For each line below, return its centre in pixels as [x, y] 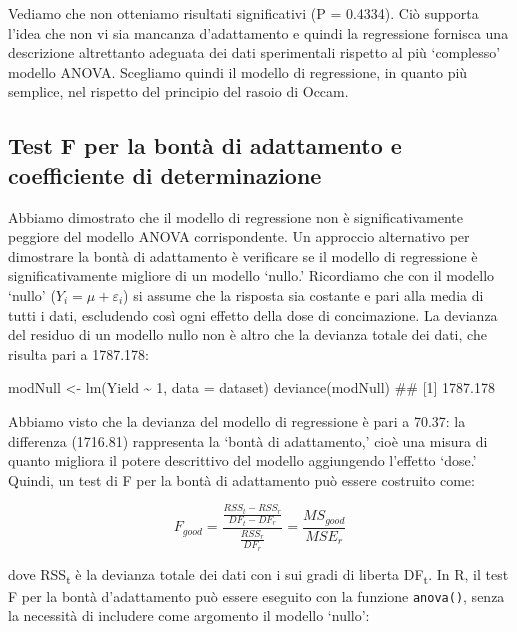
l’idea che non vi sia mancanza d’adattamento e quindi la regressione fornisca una [258, 32]
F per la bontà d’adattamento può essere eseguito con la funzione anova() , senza [256, 595]
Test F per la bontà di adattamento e [205, 145]
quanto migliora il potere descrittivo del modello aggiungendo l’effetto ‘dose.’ [242, 460]
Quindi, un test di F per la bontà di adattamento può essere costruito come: [241, 479]
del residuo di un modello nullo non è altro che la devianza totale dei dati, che [247, 334]
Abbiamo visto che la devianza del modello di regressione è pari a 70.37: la [237, 420]
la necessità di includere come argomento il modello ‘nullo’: [189, 615]
